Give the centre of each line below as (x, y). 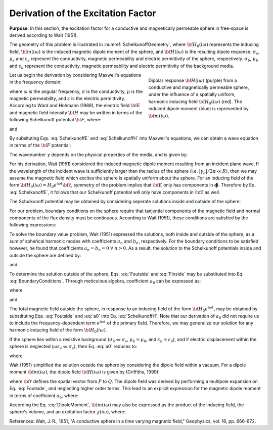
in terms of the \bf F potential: (40, 145)
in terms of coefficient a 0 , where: (44, 396)
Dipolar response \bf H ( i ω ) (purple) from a (193, 80)
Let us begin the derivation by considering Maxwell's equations (75, 75)
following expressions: (33, 225)
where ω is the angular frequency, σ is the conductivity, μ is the (76, 91)
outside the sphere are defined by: (45, 255)
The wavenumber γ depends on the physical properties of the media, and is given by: (99, 155)
